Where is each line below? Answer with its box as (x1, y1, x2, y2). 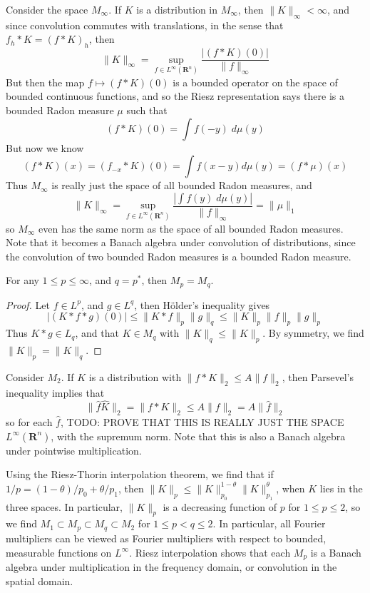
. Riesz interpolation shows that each (129, 544, 291, 559)
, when (276, 480, 305, 495)
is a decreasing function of (163, 499, 277, 514)
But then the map (6, 74, 85, 89)
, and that (75, 325, 119, 340)
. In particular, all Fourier (212, 516, 326, 531)
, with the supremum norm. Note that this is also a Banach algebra (51, 428, 346, 443)
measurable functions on (6, 544, 112, 559)
